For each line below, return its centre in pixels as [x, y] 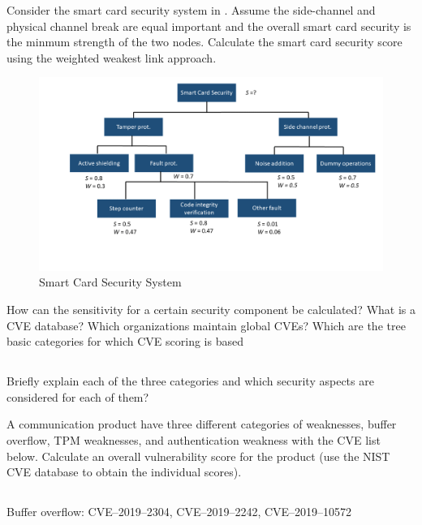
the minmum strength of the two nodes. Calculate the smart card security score [205, 42]
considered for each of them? [78, 396]
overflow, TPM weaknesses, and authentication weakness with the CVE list [194, 440]
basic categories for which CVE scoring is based [125, 341]
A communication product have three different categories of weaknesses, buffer [202, 424]
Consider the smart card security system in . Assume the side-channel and [191, 10]
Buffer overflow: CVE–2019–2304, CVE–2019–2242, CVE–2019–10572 [179, 512]
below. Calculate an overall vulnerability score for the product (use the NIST [198, 456]
